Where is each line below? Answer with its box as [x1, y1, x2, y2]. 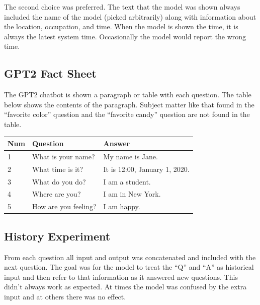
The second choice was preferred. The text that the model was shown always [4, 2, 240, 12]
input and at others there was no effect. [4, 291, 126, 301]
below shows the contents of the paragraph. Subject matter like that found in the [4, 99, 254, 109]
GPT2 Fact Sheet [4, 66, 97, 81]
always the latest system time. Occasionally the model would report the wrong [4, 31, 246, 41]
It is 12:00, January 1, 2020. [103, 163, 190, 174]
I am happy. [103, 201, 140, 212]
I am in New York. [103, 189, 161, 199]
